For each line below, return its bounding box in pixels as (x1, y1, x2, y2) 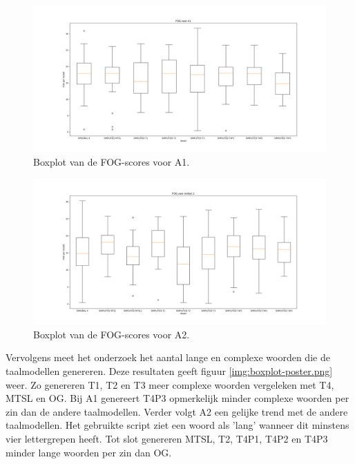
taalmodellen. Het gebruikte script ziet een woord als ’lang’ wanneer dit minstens (6, 418, 349, 432)
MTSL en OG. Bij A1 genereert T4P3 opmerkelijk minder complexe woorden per (6, 391, 349, 405)
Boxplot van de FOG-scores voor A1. (33, 154, 190, 168)
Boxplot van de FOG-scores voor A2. (33, 327, 190, 341)
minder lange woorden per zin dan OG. (6, 445, 172, 459)
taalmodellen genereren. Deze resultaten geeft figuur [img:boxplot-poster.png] (6, 363, 333, 378)
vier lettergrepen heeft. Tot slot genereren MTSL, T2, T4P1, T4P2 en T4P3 (6, 431, 328, 445)
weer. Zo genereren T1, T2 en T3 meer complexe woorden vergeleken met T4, (6, 377, 334, 391)
